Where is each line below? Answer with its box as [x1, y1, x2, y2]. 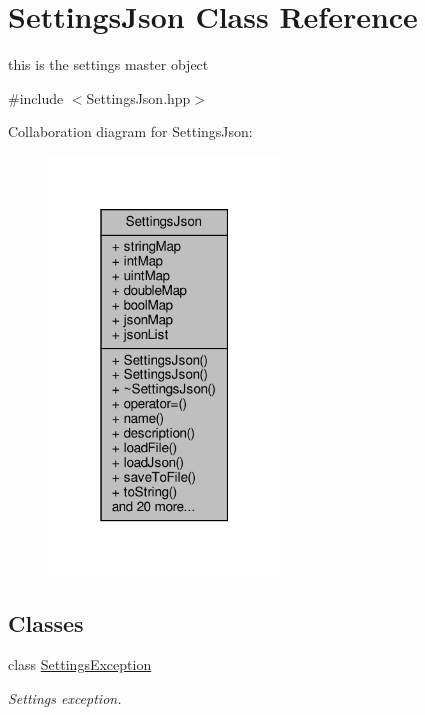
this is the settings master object [8, 54, 209, 75]
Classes [8, 607, 84, 638]
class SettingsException [8, 654, 152, 675]
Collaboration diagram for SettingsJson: [8, 121, 253, 142]
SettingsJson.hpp [86, 87, 191, 108]
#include [8, 87, 64, 108]
